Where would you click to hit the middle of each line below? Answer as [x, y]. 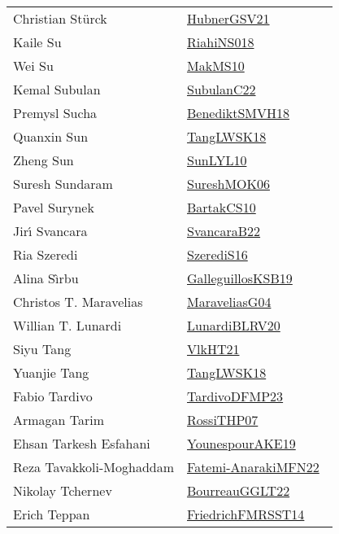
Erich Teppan [52, 514]
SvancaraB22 [224, 231]
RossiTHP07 [223, 420]
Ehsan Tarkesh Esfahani [82, 443]
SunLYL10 [217, 160]
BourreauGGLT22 [239, 490]
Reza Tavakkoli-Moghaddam [94, 467]
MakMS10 [216, 66]
